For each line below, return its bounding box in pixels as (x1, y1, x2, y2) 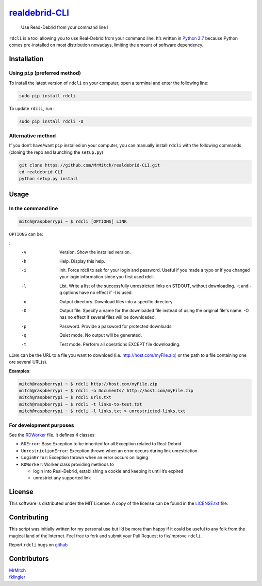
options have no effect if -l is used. (63, 290, 133, 295)
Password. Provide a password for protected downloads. (59, 323, 173, 329)
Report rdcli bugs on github (9, 542, 68, 548)
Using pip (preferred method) (9, 70, 81, 76)
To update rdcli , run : (9, 106, 55, 111)
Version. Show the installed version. (59, 249, 131, 255)
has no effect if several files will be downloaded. (59, 314, 156, 320)
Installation (9, 55, 44, 63)
